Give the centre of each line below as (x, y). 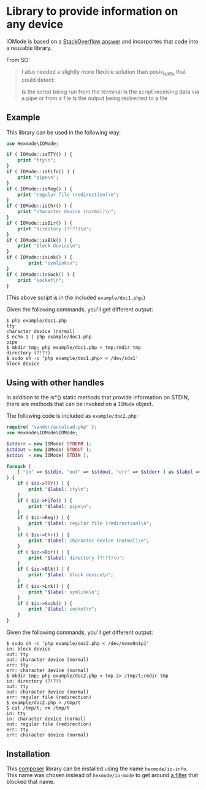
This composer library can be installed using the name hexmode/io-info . (97, 768)
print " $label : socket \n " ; (63, 609)
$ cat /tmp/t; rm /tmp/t (38, 708)
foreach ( (19, 466)
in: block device (29, 649)
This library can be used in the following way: (64, 132)
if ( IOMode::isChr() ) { (39, 206)
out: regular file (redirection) (49, 724)
